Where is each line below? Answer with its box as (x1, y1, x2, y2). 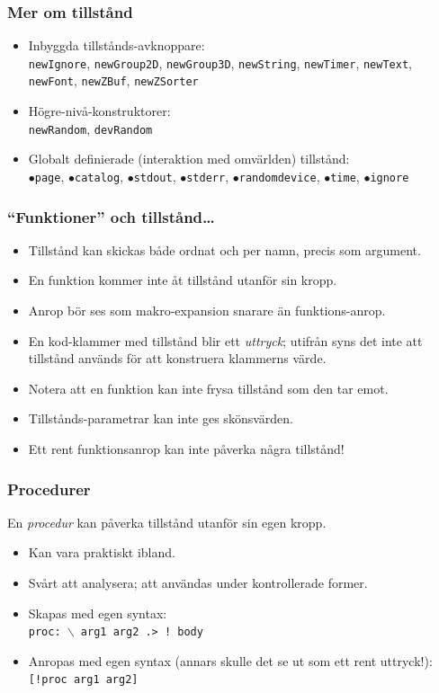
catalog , (75, 166, 124, 185)
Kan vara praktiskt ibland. (28, 543, 175, 562)
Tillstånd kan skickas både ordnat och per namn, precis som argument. (28, 240, 421, 259)
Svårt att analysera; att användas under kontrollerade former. (28, 573, 368, 591)
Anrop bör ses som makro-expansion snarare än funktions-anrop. (28, 301, 386, 320)
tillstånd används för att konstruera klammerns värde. (28, 349, 327, 368)
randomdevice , (238, 166, 320, 185)
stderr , (186, 166, 229, 185)
